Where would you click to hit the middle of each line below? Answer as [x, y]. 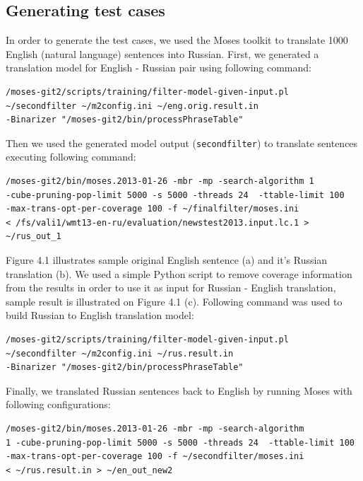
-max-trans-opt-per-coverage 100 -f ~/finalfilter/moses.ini [153, 209]
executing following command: [71, 157]
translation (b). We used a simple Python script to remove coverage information [179, 273]
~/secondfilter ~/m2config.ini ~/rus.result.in [120, 353]
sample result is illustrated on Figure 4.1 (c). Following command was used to [174, 301]
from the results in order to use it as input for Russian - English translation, [171, 288]
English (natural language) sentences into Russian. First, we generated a [162, 53]
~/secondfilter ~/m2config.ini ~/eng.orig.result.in [132, 106]
